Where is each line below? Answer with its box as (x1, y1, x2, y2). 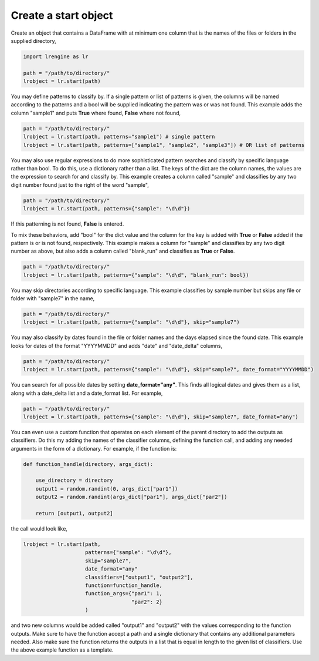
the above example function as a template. (11, 646, 114, 653)
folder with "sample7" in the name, (11, 295, 95, 302)
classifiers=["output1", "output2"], (85, 573, 194, 581)
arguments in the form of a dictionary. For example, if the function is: (11, 445, 177, 452)
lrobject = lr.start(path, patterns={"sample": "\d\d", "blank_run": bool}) (23, 271, 249, 279)
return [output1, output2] (35, 510, 114, 517)
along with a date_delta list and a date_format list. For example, (11, 390, 163, 397)
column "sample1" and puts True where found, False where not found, (11, 109, 181, 116)
